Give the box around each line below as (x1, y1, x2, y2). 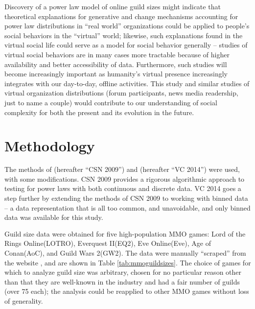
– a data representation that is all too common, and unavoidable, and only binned (4, 202, 251, 213)
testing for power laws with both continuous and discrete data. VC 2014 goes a (4, 183, 241, 193)
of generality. (4, 295, 43, 306)
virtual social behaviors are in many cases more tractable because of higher (4, 49, 230, 59)
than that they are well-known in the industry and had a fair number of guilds (4, 276, 240, 286)
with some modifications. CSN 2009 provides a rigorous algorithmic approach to (4, 173, 245, 184)
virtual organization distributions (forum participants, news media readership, (4, 88, 238, 98)
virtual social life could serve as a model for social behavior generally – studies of (4, 40, 248, 50)
